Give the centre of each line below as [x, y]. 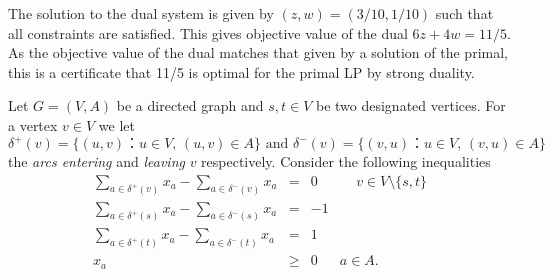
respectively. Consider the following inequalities [346, 161]
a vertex [33, 124]
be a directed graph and [190, 105]
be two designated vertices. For [410, 105]
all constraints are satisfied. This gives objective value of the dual [208, 32]
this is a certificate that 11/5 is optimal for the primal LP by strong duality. [241, 71]
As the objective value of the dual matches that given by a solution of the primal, [258, 52]
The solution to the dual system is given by [141, 13]
